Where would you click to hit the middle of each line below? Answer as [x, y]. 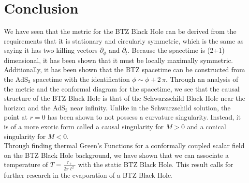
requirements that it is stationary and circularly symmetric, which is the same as [124, 40]
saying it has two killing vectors [51, 50]
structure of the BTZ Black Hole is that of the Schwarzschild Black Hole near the [125, 98]
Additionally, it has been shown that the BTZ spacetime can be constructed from [124, 69]
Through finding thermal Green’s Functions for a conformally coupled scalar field [124, 145]
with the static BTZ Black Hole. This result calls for [156, 164]
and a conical [206, 126]
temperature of [26, 164]
